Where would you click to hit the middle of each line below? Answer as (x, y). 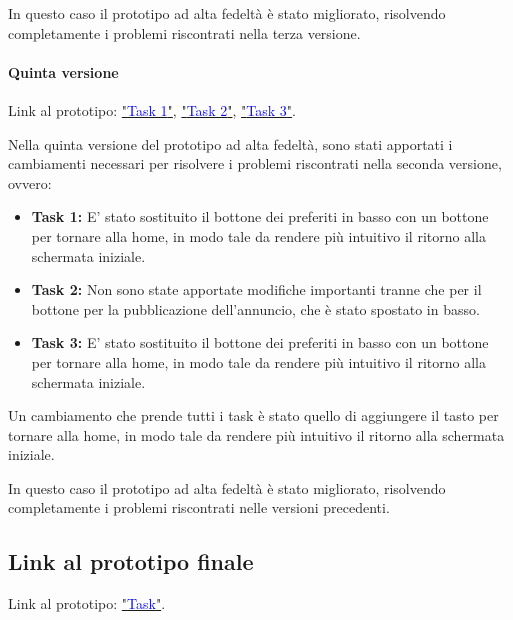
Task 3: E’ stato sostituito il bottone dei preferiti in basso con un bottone (260, 342)
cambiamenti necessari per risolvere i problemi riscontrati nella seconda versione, (255, 163)
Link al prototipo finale (131, 561)
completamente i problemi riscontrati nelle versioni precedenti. (199, 507)
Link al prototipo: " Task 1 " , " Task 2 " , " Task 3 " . (152, 109)
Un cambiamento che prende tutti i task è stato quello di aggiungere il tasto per (253, 415)
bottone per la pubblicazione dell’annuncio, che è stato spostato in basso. (255, 308)
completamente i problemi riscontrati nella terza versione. (184, 32)
